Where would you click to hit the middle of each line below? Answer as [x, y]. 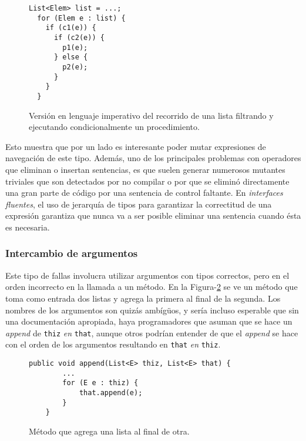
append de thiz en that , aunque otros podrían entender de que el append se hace [152, 333]
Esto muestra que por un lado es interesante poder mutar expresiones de [136, 146]
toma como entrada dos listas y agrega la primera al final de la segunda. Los [143, 298]
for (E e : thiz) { [100, 383]
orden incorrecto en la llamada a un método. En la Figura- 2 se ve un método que [152, 287]
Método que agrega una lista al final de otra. [109, 431]
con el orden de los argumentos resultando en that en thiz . [113, 344]
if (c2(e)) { [79, 37]
